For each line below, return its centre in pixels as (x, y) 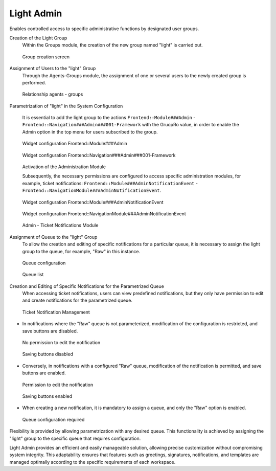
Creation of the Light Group (38, 38)
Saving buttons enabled (47, 396)
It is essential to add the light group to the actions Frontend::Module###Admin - (109, 118)
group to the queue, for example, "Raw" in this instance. (81, 251)
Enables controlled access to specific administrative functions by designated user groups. (104, 29)
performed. (34, 82)
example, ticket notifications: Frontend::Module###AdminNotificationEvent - (110, 183)
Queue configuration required (53, 419)
